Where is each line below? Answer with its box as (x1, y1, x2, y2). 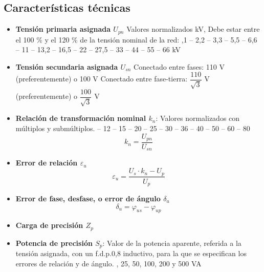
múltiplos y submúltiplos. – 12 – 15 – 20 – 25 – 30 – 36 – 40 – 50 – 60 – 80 (15, 122, 250, 133)
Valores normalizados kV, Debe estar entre (126, 24, 260, 34)
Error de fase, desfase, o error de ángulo (15, 193, 161, 203)
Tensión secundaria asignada (15, 61, 118, 72)
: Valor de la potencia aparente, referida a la (102, 237, 241, 248)
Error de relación (15, 157, 78, 168)
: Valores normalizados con (156, 113, 240, 123)
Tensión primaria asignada (15, 24, 111, 34)
